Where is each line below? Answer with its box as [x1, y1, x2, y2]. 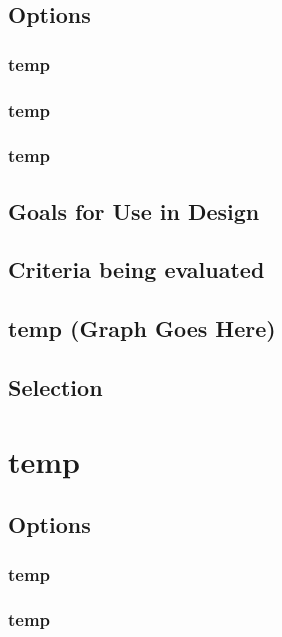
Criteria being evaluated [8, 254, 265, 285]
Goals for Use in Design [8, 195, 260, 226]
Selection [8, 372, 103, 403]
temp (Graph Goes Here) [8, 313, 276, 344]
